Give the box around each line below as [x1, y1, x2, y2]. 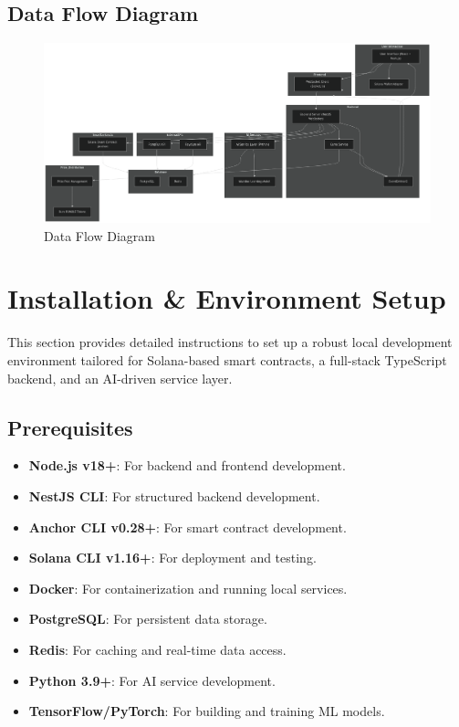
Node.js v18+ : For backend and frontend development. [28, 456, 346, 475]
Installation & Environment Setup [7, 279, 446, 317]
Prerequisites [7, 413, 133, 441]
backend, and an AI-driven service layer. [7, 368, 233, 387]
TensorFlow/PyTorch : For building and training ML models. [28, 701, 385, 721]
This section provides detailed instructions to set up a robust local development [7, 332, 453, 352]
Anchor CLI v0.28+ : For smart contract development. [28, 517, 347, 536]
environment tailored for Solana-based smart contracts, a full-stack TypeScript [7, 350, 447, 369]
